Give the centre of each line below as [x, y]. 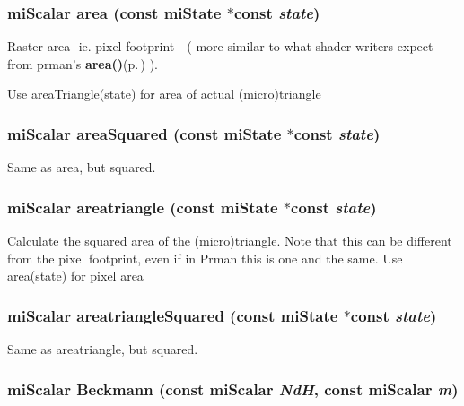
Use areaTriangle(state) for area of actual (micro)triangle [164, 94]
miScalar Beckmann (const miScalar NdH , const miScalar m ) [233, 389]
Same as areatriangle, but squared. [103, 349]
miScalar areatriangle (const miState [143, 207]
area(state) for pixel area [75, 276]
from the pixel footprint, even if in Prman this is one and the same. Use [205, 258]
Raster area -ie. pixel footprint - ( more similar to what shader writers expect [220, 46]
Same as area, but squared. [82, 167]
